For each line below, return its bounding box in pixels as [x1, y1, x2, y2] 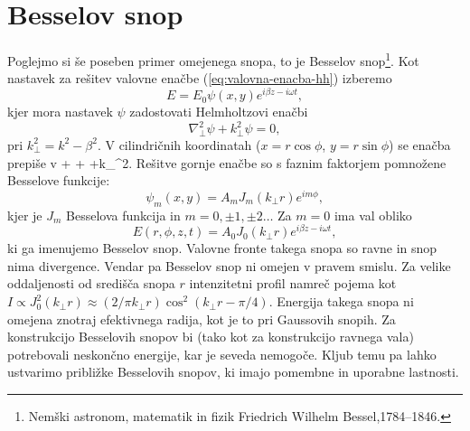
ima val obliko [334, 205, 412, 224]
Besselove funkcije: [7, 171, 110, 190]
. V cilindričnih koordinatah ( [97, 135, 261, 154]
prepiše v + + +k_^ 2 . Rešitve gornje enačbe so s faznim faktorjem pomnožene [7, 153, 446, 172]
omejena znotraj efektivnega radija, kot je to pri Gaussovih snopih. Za [7, 309, 396, 328]
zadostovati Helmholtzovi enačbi [129, 102, 308, 121]
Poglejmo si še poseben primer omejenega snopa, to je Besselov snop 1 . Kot [7, 49, 419, 70]
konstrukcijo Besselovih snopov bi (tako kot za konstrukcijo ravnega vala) [7, 327, 414, 346]
